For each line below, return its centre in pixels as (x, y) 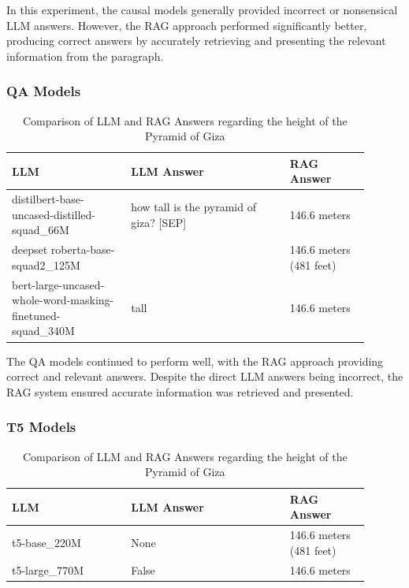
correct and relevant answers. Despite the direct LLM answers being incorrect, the (205, 376)
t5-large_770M (48, 569)
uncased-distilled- (54, 214)
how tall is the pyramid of (193, 207)
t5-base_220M (46, 542)
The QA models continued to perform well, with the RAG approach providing (195, 361)
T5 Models (41, 427)
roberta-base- (83, 249)
